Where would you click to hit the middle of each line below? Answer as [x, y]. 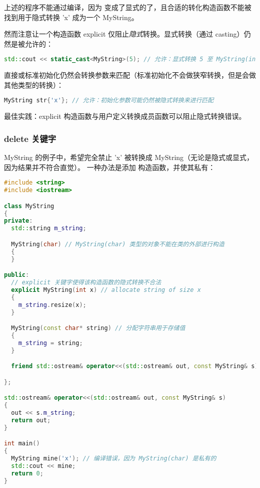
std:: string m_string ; [49, 228]
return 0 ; [27, 473]
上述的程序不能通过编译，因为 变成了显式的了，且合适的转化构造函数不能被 [128, 7]
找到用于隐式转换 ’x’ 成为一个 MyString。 [71, 17]
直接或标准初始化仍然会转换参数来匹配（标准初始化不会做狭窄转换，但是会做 [130, 75]
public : [17, 275]
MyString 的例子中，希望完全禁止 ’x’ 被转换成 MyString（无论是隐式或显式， [129, 157]
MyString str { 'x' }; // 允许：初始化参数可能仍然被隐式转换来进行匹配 [109, 101]
